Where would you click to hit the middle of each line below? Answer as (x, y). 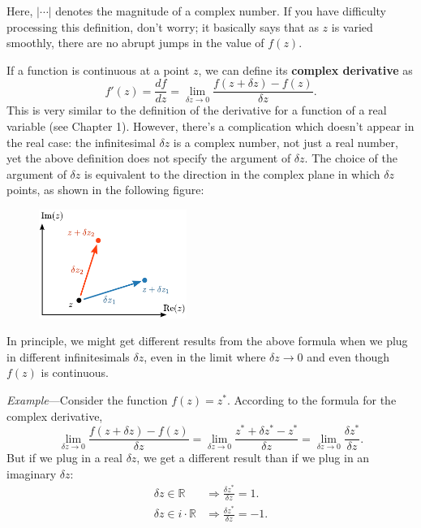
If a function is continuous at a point (98, 69)
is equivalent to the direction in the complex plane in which (232, 173)
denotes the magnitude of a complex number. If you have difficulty (221, 11)
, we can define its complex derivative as (305, 69)
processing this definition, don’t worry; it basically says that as (163, 26)
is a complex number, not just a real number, (286, 142)
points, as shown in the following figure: (105, 190)
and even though (348, 356)
